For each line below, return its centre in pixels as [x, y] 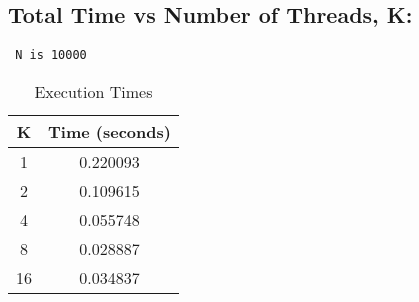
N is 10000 [51, 55]
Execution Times [93, 91]
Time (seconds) [109, 131]
